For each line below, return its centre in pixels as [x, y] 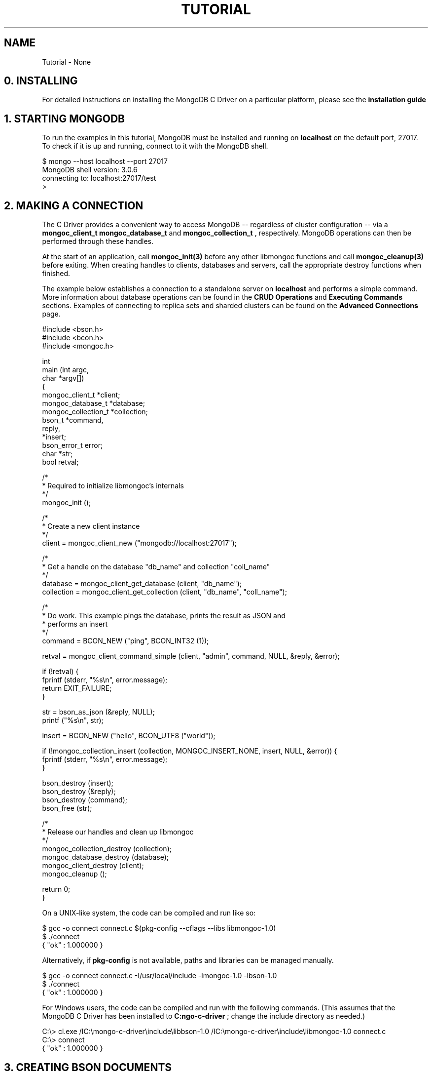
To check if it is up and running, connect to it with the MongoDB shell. [155, 146]
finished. [56, 274]
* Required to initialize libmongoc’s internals [113, 486]
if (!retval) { [60, 672]
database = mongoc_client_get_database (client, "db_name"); [142, 584]
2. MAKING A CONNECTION [74, 205]
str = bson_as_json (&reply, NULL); [98, 712]
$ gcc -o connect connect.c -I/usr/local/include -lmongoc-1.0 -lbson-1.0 [160, 976]
